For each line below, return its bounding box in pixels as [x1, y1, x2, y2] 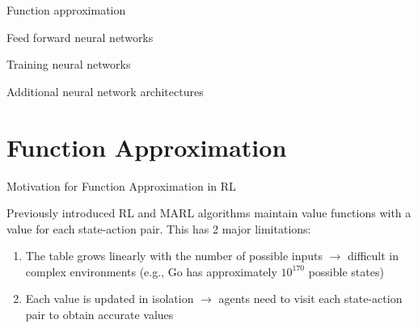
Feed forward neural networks [6, 28, 154, 45]
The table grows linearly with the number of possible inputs [25, 247, 323, 264]
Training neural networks [6, 56, 131, 73]
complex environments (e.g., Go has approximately [25, 263, 277, 280]
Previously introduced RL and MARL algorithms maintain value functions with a [6, 204, 412, 221]
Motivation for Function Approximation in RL [6, 177, 236, 194]
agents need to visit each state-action [218, 290, 403, 307]
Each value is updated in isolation [25, 290, 194, 307]
